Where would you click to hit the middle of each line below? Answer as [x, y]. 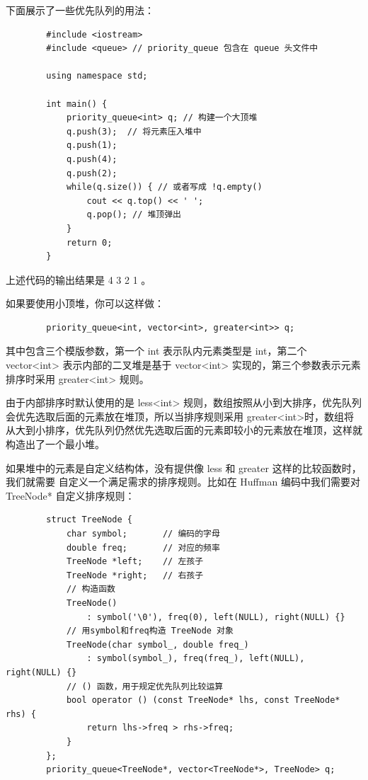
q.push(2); [92, 173]
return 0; [89, 242]
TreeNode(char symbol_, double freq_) [157, 644]
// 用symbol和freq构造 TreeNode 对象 [150, 631]
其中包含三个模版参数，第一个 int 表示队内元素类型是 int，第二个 [156, 351]
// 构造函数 [91, 589]
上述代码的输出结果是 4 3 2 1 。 [79, 279]
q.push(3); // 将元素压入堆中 [134, 131]
